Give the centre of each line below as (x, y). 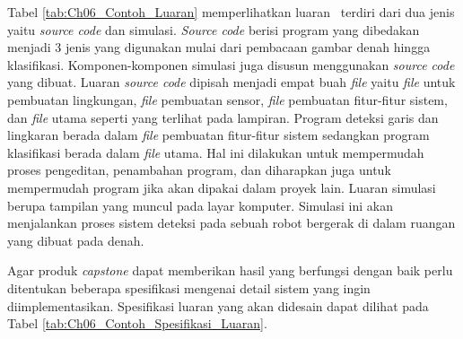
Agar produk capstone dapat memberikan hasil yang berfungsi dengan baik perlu (230, 270)
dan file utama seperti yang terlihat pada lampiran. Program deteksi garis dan (223, 117)
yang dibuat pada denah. (76, 240)
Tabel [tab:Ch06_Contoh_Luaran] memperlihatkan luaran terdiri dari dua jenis (231, 12)
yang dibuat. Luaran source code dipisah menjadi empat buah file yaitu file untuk (231, 82)
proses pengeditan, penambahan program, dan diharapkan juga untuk (199, 170)
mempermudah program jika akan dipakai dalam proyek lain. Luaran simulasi (222, 187)
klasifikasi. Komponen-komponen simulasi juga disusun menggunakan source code (231, 64)
